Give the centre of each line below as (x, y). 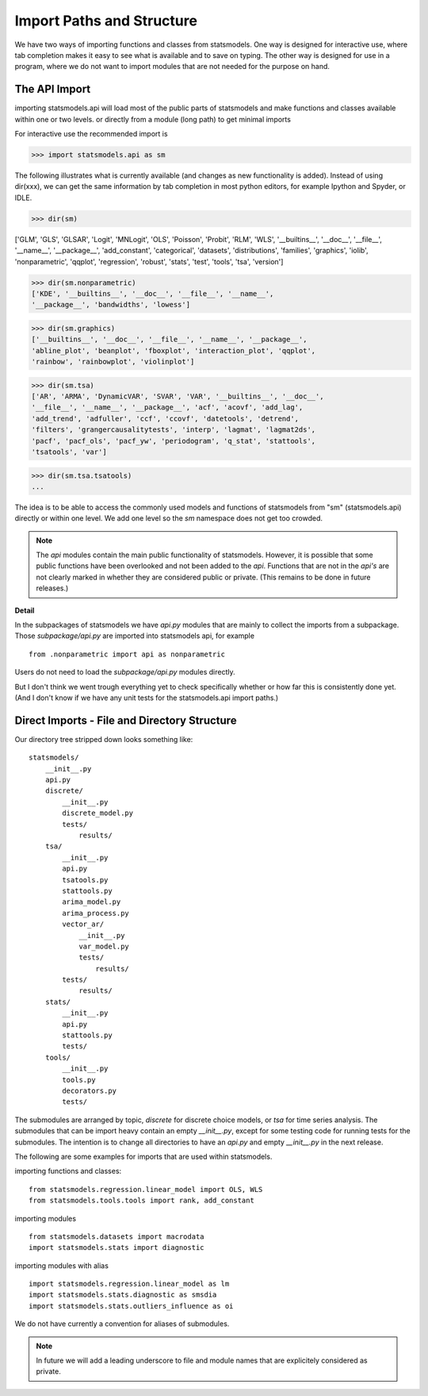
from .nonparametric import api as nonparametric (127, 654)
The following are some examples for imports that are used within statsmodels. (143, 1156)
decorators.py (90, 1091)
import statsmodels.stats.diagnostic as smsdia (123, 1295)
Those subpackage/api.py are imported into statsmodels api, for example (135, 636)
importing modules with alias (61, 1265)
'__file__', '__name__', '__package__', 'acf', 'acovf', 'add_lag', (167, 408)
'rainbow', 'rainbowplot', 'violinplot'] (113, 362)
